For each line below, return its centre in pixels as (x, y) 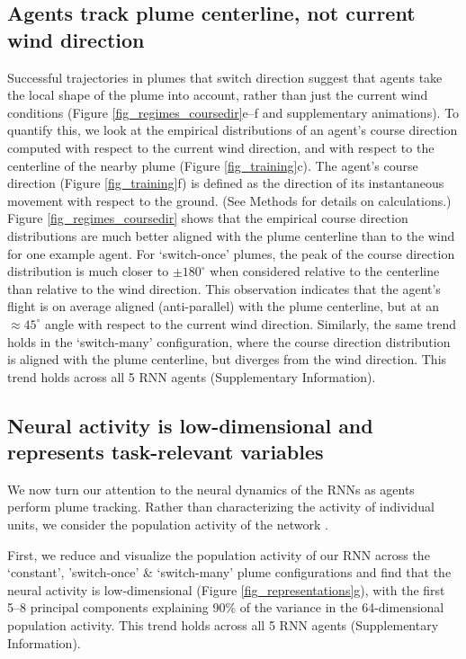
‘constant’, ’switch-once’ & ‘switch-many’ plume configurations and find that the (229, 572)
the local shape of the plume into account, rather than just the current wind (218, 95)
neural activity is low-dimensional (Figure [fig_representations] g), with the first (226, 589)
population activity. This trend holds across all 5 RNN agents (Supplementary (223, 625)
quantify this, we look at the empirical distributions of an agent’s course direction (233, 130)
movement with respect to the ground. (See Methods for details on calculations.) (229, 200)
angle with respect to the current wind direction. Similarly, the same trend (251, 323)
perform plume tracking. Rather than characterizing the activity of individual (221, 507)
